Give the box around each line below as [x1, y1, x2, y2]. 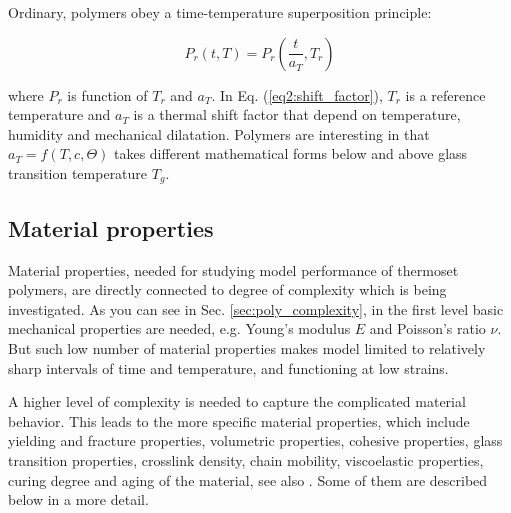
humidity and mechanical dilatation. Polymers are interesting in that [8, 123, 430, 144]
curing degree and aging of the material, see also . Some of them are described [8, 469, 488, 490]
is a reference [405, 84, 486, 105]
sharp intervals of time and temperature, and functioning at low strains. [8, 357, 449, 378]
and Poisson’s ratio [369, 318, 486, 339]
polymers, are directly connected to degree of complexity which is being [8, 279, 447, 300]
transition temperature [8, 162, 148, 183]
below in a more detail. [8, 489, 149, 510]
